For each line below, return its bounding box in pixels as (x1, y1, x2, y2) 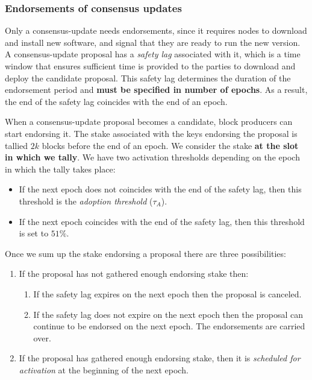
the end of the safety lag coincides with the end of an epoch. (5, 95, 228, 107)
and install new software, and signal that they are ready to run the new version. (5, 36, 301, 48)
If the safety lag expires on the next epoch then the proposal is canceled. (33, 287, 302, 300)
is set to (19, 227, 49, 239)
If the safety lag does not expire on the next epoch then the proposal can (33, 308, 304, 320)
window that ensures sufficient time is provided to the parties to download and (5, 60, 296, 72)
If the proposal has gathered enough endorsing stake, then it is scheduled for (19, 352, 301, 364)
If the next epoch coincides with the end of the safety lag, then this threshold (19, 215, 305, 227)
